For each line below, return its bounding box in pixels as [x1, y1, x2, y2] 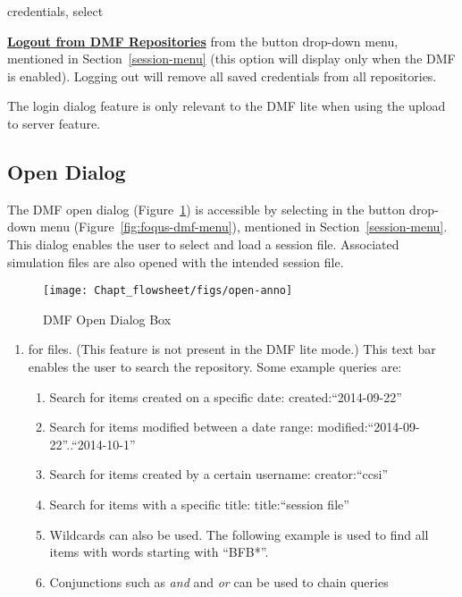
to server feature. [7, 114, 101, 132]
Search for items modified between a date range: [49, 417, 314, 436]
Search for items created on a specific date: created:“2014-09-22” [49, 387, 402, 406]
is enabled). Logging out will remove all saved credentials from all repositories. [7, 66, 437, 85]
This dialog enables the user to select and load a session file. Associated [7, 234, 399, 253]
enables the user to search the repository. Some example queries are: [28, 357, 402, 375]
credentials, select [7, 2, 104, 20]
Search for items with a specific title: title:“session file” [49, 494, 349, 513]
